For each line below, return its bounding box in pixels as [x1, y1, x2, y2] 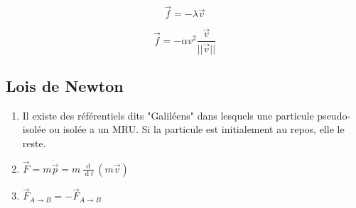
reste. [22, 135, 46, 150]
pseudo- [317, 108, 351, 122]
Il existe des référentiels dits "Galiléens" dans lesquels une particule [22, 108, 314, 122]
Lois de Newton [6, 74, 124, 96]
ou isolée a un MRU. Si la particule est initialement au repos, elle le [49, 122, 345, 137]
